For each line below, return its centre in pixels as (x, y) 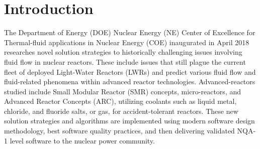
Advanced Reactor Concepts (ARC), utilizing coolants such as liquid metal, (120, 101)
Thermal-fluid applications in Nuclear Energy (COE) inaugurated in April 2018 (127, 42)
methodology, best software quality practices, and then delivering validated (119, 131)
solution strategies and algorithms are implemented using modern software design (129, 121)
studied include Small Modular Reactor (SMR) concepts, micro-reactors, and (123, 91)
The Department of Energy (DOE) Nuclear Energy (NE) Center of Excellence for (130, 32)
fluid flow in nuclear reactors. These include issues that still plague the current (125, 61)
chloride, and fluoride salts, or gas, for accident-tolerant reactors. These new (121, 111)
